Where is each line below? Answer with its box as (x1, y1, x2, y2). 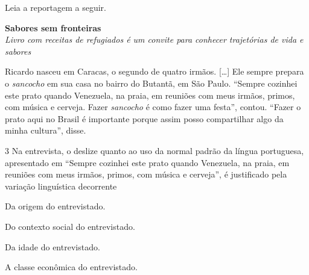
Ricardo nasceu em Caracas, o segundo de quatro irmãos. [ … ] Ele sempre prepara (5, 65, 304, 78)
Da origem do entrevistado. (5, 200, 106, 212)
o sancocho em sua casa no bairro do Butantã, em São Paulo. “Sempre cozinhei (5, 76, 298, 89)
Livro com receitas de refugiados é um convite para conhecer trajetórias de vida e (5, 33, 304, 46)
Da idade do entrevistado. (5, 240, 100, 253)
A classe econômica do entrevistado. (5, 261, 138, 273)
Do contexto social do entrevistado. (5, 220, 135, 232)
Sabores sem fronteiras (5, 21, 101, 34)
